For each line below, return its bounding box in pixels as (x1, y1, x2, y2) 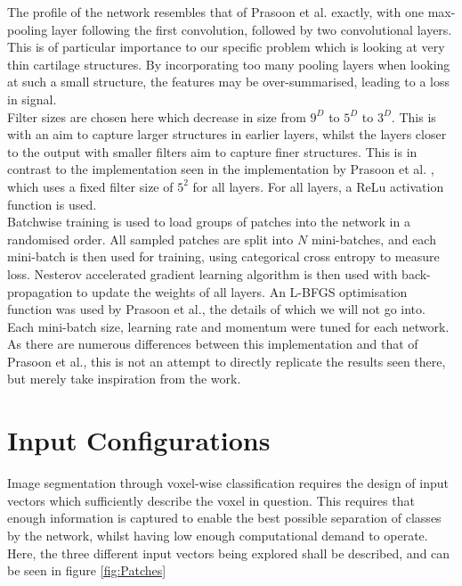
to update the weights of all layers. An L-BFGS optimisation (76, 282, 408, 301)
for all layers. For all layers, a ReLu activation (192, 177, 444, 195)
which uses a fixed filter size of (7, 177, 174, 195)
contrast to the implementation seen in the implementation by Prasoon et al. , (7, 160, 434, 178)
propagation (7, 282, 73, 301)
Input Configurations (7, 422, 271, 458)
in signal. (7, 89, 57, 108)
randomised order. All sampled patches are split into (7, 229, 294, 248)
